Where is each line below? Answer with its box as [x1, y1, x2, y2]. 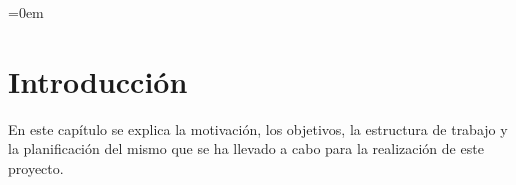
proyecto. [8, 157, 64, 178]
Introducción [8, 60, 188, 101]
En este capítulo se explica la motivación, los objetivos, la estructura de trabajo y [8, 118, 508, 139]
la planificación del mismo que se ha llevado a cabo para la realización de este [8, 138, 484, 159]
